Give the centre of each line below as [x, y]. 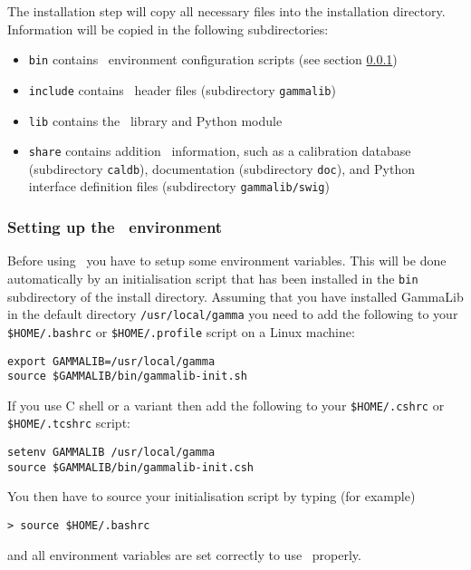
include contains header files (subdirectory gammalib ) [182, 89]
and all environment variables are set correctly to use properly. [184, 554]
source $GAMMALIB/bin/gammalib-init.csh [131, 467]
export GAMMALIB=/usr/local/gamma [111, 361]
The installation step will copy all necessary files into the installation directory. [226, 11]
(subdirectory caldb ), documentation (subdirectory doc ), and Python [221, 168]
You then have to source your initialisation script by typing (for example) [211, 496]
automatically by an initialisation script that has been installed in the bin [213, 278]
